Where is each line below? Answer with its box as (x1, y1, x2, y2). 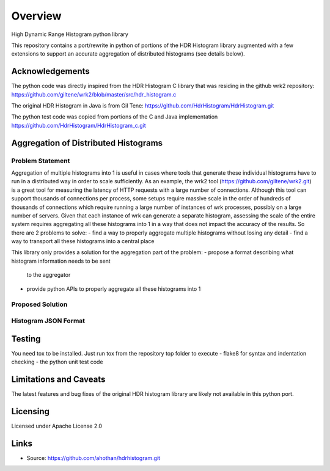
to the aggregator (26, 271, 71, 279)
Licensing (11, 406, 50, 417)
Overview (11, 9, 62, 23)
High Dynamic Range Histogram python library (11, 31, 128, 38)
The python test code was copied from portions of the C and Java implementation (11, 113, 218, 120)
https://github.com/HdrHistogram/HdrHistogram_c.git (11, 122, 146, 129)
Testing (11, 334, 41, 344)
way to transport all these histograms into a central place (11, 238, 155, 245)
